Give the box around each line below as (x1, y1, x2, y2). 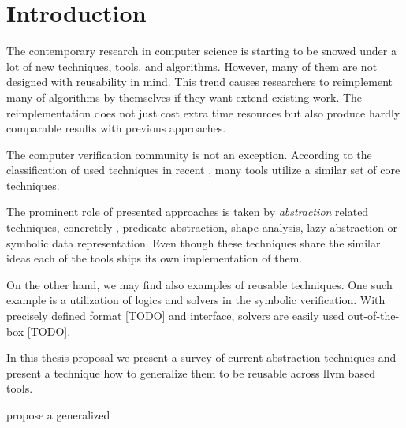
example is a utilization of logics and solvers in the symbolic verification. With (6, 292, 386, 308)
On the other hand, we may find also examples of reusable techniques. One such (6, 276, 393, 292)
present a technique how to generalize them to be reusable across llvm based (6, 364, 375, 381)
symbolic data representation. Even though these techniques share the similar (6, 234, 381, 251)
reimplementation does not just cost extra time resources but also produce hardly (6, 104, 400, 121)
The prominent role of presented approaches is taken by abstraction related (6, 203, 369, 220)
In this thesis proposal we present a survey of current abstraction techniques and (6, 349, 397, 366)
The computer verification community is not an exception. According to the (6, 146, 372, 162)
